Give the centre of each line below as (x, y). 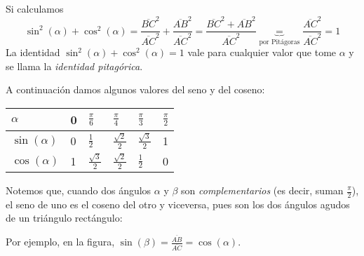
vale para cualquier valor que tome (262, 52)
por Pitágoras (279, 42)
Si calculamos (35, 8)
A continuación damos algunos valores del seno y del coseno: (135, 89)
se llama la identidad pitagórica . (74, 66)
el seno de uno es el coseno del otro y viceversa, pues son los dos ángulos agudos (178, 204)
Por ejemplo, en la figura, (60, 242)
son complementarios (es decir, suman (262, 190)
